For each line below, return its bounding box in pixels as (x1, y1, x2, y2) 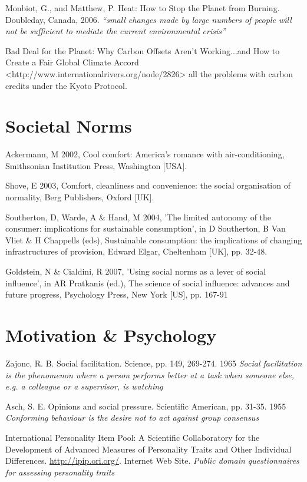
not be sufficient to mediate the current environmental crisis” (5, 25, 226, 37)
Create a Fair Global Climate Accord (5, 56, 139, 68)
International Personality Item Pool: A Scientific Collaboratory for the (5, 431, 260, 443)
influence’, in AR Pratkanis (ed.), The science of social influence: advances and (5, 276, 290, 289)
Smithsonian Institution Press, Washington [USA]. (5, 159, 187, 171)
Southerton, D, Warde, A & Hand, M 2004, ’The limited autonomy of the (5, 210, 272, 223)
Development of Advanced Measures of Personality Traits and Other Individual (5, 443, 292, 455)
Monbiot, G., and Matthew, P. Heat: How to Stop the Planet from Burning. (5, 2, 280, 14)
